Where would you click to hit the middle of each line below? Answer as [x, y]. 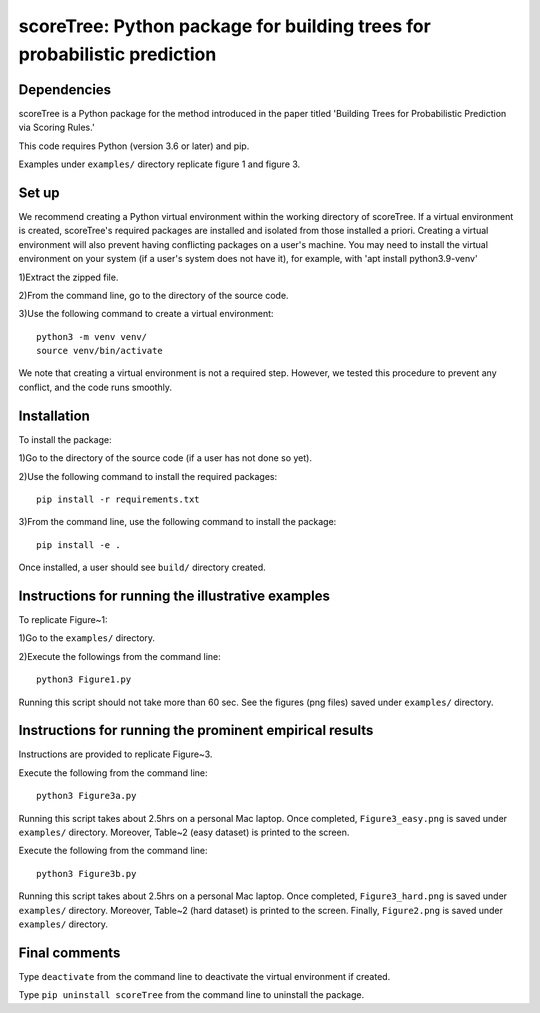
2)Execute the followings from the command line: [120, 656]
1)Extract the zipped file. [68, 277]
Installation [54, 415]
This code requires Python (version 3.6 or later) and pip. [134, 146]
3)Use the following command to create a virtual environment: [146, 314]
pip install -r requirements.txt [118, 499]
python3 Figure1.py [84, 679]
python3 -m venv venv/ [92, 336]
